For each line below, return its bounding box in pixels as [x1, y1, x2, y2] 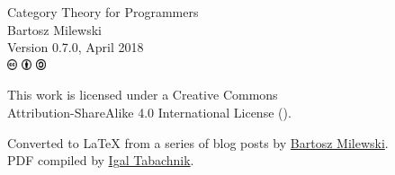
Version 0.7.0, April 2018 [7, 38, 144, 57]
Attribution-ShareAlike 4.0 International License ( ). [7, 102, 292, 121]
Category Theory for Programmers [7, 3, 199, 21]
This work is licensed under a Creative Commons [7, 85, 278, 104]
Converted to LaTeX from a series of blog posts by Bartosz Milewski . [7, 133, 389, 152]
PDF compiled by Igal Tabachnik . [7, 151, 194, 170]
